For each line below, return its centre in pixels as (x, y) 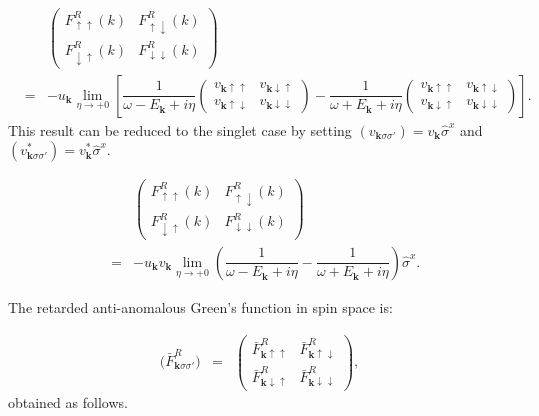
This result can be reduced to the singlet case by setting (180, 129)
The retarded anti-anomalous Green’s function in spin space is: (200, 306)
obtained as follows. (68, 402)
